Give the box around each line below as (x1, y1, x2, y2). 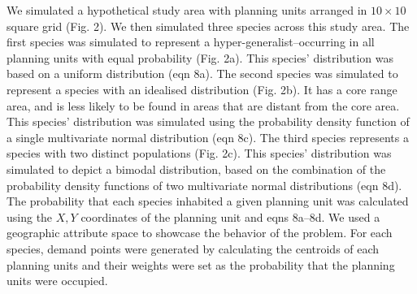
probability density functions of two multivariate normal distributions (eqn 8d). (7, 176, 402, 193)
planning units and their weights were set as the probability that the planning (7, 256, 395, 273)
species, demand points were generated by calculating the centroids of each (7, 240, 380, 257)
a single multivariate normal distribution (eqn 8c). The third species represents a (7, 128, 409, 145)
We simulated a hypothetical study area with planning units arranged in (7, 2, 367, 18)
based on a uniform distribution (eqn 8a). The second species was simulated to (7, 65, 398, 82)
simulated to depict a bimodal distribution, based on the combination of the (7, 160, 386, 177)
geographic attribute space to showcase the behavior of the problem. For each (7, 224, 393, 241)
